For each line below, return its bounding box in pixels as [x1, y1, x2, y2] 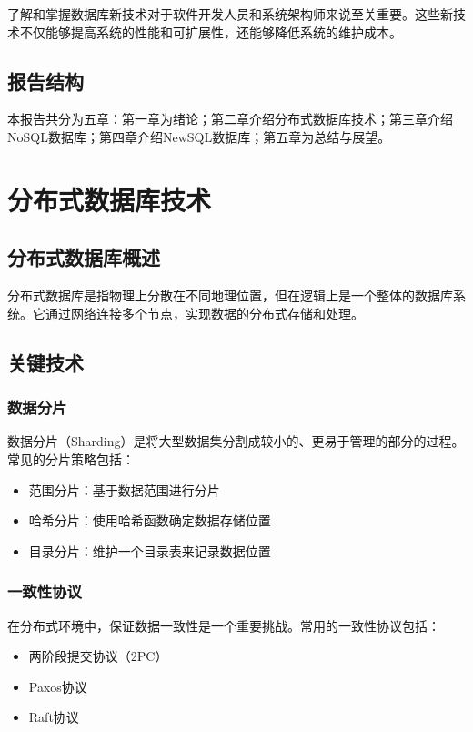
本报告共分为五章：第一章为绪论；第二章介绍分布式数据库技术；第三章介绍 [7, 109, 453, 128]
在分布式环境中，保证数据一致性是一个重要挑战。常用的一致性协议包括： [7, 615, 440, 635]
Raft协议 [28, 707, 79, 727]
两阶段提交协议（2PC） [28, 646, 168, 666]
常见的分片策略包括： [7, 449, 135, 468]
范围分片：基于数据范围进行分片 [28, 480, 220, 499]
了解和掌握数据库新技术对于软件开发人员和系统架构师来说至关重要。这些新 [7, 5, 453, 23]
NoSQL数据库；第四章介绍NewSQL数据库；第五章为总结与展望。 [7, 127, 391, 146]
